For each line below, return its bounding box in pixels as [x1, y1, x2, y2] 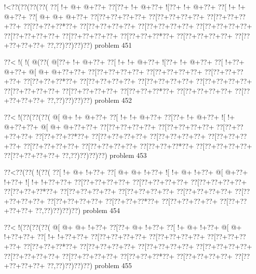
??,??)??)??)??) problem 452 [47, 95, 132, 105]
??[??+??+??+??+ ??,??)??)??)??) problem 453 [4, 150, 147, 160]
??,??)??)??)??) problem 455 [47, 260, 132, 271]
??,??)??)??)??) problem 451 [47, 40, 132, 50]
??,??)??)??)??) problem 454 [35, 205, 120, 215]
